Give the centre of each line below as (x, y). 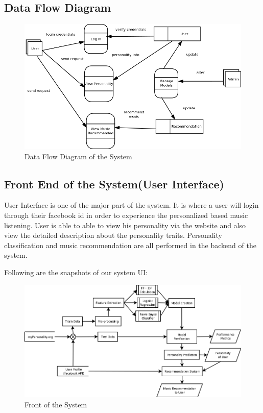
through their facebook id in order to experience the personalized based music (126, 215)
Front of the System (56, 404)
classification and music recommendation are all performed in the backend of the (130, 245)
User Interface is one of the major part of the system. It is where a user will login (131, 205)
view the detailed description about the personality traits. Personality (113, 235)
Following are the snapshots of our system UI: (76, 272)
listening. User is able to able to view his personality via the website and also (125, 225)
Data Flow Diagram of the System (78, 156)
